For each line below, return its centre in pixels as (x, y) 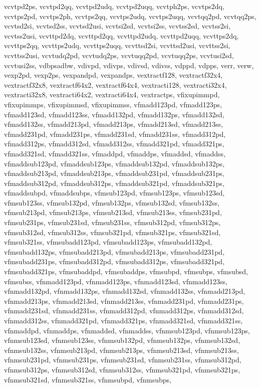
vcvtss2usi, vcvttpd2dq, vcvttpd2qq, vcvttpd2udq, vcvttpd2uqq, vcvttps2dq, (121, 35)
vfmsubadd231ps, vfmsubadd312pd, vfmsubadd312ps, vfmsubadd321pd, (114, 261)
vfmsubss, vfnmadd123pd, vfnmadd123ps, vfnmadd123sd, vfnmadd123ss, (116, 281)
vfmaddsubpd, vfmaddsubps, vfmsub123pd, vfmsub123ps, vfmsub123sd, (114, 193)
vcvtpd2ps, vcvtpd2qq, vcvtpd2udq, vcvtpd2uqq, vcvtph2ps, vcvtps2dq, (114, 6)
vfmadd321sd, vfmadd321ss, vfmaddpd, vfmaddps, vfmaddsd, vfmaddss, (115, 153)
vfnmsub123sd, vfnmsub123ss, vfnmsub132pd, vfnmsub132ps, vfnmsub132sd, (122, 340)
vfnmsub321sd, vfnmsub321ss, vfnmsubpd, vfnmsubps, (88, 379)
